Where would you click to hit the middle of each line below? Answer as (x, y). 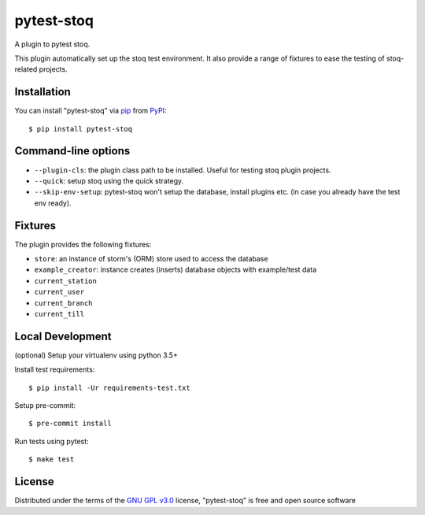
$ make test (52, 459)
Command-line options (72, 151)
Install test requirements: (55, 369)
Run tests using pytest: (52, 441)
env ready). (53, 203)
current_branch (64, 303)
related (26, 69)
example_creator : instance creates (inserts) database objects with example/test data (176, 270)
